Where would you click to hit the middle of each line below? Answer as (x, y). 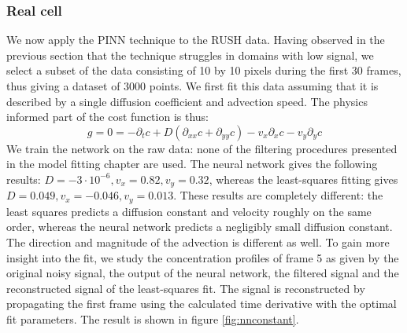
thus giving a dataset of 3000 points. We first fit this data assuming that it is (192, 86)
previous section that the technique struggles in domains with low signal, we (190, 55)
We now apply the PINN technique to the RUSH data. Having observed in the (196, 40)
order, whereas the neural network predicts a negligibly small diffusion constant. (200, 227)
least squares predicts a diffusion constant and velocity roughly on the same (189, 211)
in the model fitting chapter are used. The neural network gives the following (192, 164)
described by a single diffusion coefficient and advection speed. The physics (187, 101)
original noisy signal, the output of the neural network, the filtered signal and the (203, 273)
